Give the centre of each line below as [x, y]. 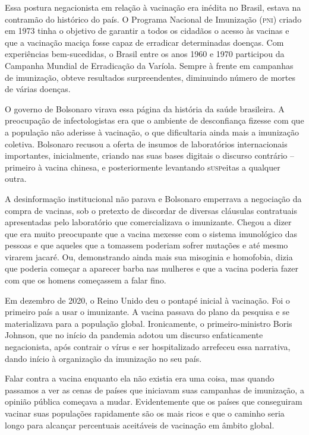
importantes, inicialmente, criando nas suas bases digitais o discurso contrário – [149, 155]
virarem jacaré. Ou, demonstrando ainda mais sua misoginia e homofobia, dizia [149, 256]
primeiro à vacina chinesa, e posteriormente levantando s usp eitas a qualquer [143, 167]
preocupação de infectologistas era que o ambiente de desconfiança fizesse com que [154, 120]
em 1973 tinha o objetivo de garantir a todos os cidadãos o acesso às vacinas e [147, 31]
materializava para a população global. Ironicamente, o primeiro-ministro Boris [149, 323]
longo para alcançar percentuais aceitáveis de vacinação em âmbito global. [140, 425]
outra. [16, 179]
